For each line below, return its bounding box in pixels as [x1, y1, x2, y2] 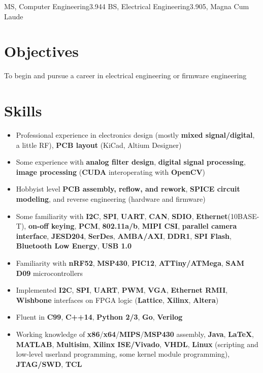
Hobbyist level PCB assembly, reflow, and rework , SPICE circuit [16, 183, 240, 194]
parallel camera [182, 221, 237, 231]
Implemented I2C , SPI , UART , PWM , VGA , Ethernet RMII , [16, 285, 228, 295]
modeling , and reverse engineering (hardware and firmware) [16, 194, 206, 204]
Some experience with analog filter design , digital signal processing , [16, 157, 246, 167]
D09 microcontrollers [16, 267, 83, 278]
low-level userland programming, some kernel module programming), [16, 349, 230, 359]
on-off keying [28, 221, 75, 231]
